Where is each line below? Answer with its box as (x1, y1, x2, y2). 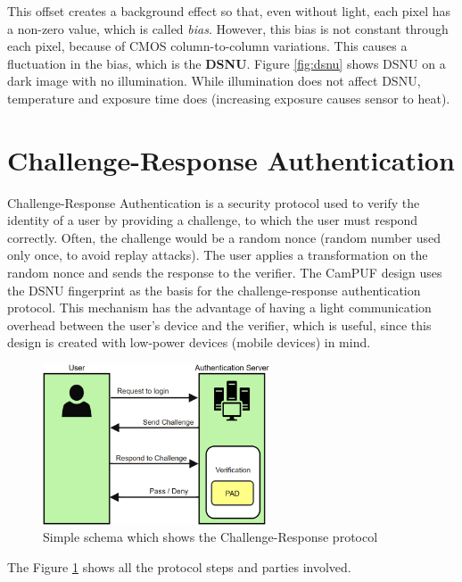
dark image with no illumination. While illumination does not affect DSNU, (7, 71, 421, 90)
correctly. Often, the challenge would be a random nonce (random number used (7, 228, 441, 246)
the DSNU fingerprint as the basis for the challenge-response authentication (7, 280, 421, 299)
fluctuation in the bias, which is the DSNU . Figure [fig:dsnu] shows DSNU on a (7, 54, 446, 72)
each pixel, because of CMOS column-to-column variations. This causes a (7, 37, 408, 55)
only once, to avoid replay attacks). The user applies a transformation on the (7, 245, 428, 264)
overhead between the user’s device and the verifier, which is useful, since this (7, 315, 432, 334)
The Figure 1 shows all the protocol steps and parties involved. (7, 557, 351, 576)
